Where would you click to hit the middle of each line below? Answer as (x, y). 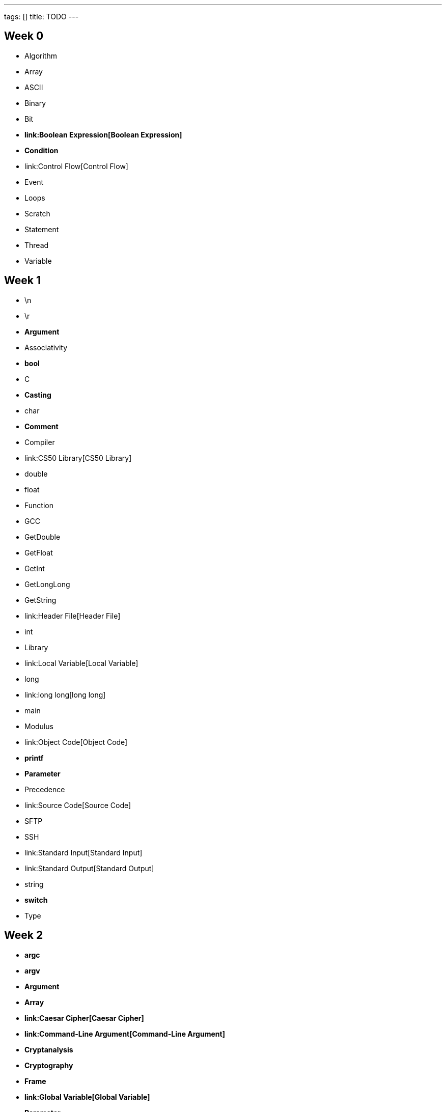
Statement (42, 229)
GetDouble (43, 537)
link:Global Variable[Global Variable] (87, 1097)
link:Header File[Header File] (73, 616)
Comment (41, 426)
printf (34, 758)
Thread (37, 245)
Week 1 (22, 281)
